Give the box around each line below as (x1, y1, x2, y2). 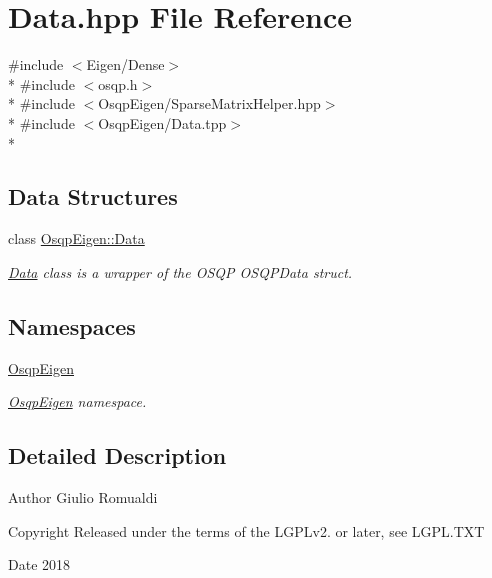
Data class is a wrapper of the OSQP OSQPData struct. (8, 261, 353, 282)
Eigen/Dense (86, 54, 165, 75)
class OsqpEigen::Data (8, 228, 145, 249)
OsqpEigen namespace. (8, 391, 147, 412)
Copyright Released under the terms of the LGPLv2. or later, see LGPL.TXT (8, 520, 485, 541)
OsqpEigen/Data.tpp (98, 112, 227, 133)
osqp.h (98, 73, 138, 94)
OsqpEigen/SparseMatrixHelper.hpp (98, 93, 321, 114)
